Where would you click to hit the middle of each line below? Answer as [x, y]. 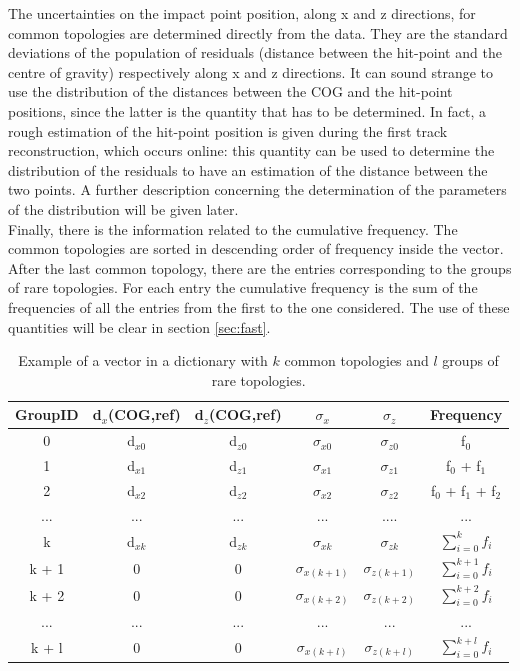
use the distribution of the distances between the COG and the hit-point [230, 91]
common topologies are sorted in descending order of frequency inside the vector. [256, 248]
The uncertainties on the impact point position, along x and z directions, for [242, 13]
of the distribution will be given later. [123, 208]
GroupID [47, 414]
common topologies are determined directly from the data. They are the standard [258, 32]
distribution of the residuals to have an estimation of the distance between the [248, 169]
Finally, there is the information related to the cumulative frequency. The [233, 228]
